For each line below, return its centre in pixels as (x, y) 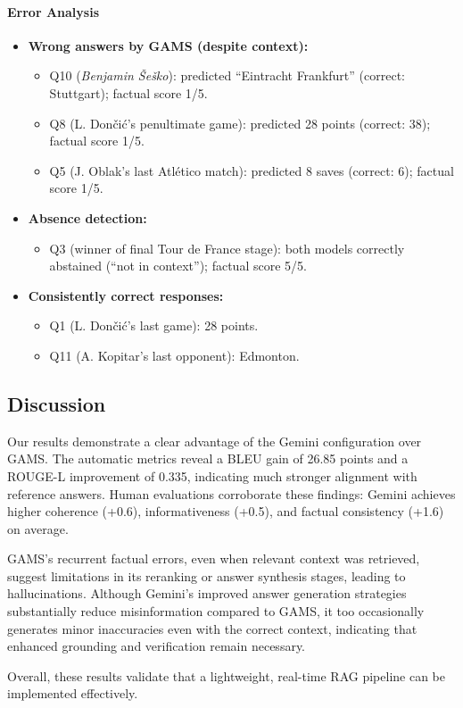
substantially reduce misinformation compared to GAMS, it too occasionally (216, 611)
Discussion (57, 403)
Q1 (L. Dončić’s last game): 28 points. (154, 325)
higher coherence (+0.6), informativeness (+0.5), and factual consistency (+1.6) (226, 511)
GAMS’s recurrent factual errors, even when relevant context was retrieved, (214, 558)
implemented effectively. (73, 693)
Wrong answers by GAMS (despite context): (168, 45)
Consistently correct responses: (126, 295)
